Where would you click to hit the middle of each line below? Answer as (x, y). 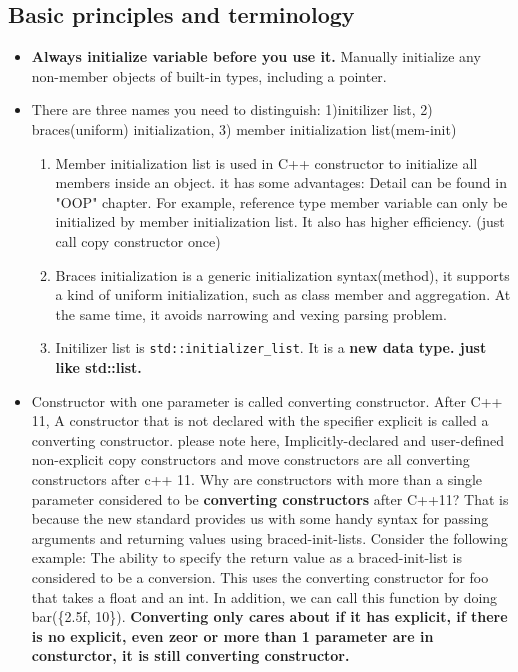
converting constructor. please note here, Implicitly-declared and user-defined (267, 439)
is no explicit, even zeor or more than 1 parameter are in (232, 635)
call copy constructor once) (138, 240)
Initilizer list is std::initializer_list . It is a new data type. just (271, 347)
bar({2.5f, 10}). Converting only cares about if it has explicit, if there (269, 616)
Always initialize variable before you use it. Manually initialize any (256, 56)
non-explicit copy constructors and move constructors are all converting (250, 459)
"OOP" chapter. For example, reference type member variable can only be (281, 201)
